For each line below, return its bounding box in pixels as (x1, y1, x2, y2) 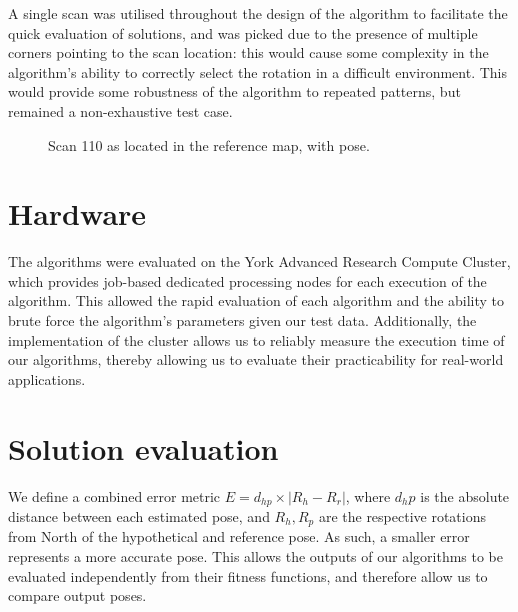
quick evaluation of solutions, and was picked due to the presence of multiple (8, 22, 478, 43)
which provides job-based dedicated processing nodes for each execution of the (8, 270, 487, 291)
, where (345, 485, 391, 506)
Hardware (8, 193, 147, 234)
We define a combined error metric (8, 485, 221, 506)
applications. (8, 368, 86, 389)
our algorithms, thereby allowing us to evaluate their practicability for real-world (8, 349, 504, 370)
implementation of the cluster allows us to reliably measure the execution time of (8, 329, 505, 350)
